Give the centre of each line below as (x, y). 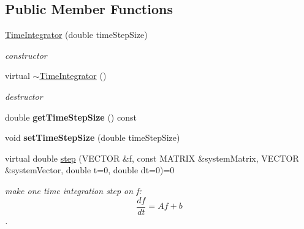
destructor (24, 96)
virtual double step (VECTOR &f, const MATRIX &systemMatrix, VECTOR (152, 158)
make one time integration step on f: (73, 190)
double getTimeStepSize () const (71, 117)
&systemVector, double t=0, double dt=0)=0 (90, 170)
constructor (26, 55)
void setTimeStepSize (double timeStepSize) (93, 137)
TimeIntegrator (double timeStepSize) (76, 35)
